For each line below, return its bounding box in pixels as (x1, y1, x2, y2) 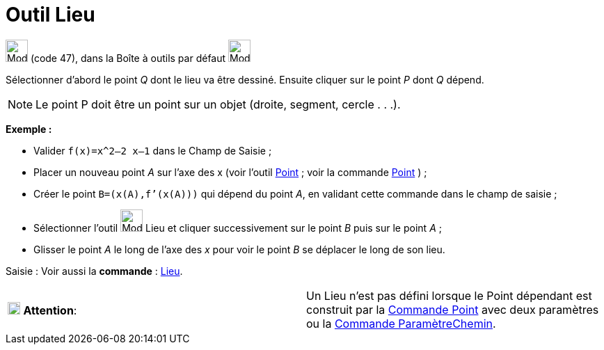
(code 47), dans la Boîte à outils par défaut (30, 51, 226, 64)
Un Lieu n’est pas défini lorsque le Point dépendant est (306, 288, 592, 303)
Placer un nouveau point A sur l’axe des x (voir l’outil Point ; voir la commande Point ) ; (33, 166, 427, 178)
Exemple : (6, 122, 52, 135)
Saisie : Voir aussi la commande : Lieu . (6, 264, 183, 277)
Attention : (23, 303, 77, 317)
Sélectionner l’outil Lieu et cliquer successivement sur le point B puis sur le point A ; (33, 221, 442, 234)
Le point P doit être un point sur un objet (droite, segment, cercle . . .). (35, 97, 401, 111)
